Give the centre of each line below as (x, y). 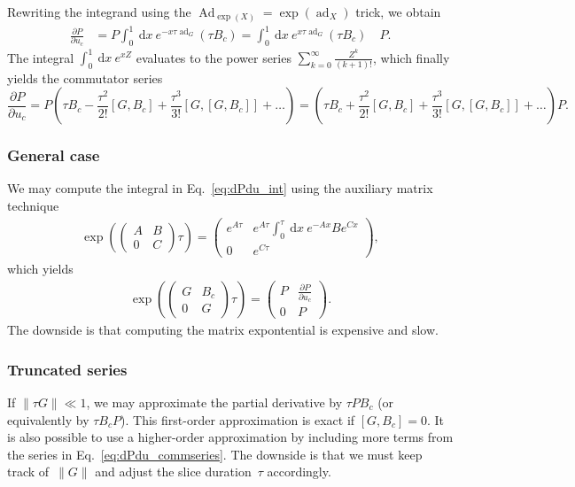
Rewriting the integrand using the (99, 12)
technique (33, 206)
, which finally (411, 57)
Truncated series (67, 369)
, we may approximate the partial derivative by (214, 402)
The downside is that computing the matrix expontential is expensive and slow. (223, 330)
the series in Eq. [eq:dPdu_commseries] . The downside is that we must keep (215, 454)
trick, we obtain (398, 12)
